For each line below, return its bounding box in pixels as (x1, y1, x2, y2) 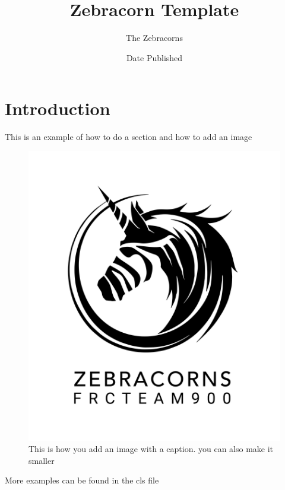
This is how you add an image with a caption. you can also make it (28, 443, 274, 455)
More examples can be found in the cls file (5, 474, 159, 486)
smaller (28, 454, 55, 466)
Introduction (5, 96, 110, 120)
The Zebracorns (126, 31, 183, 44)
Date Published (126, 51, 183, 63)
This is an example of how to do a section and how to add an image (5, 131, 252, 143)
